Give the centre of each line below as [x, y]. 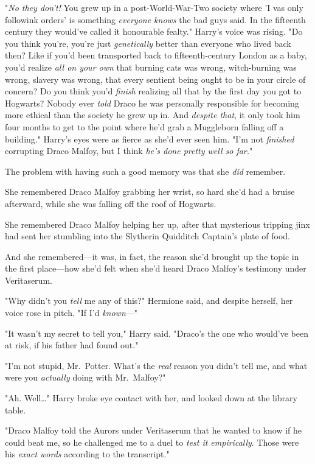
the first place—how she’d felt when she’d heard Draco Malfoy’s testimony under [156, 268]
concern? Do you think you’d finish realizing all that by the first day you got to [153, 91]
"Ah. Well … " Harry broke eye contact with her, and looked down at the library [151, 398]
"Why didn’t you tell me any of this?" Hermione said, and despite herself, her [149, 301]
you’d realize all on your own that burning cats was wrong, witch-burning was [151, 67]
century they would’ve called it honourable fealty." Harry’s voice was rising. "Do [154, 31]
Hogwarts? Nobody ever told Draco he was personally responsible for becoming [152, 103]
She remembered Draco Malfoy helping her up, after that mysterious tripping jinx [157, 224]
